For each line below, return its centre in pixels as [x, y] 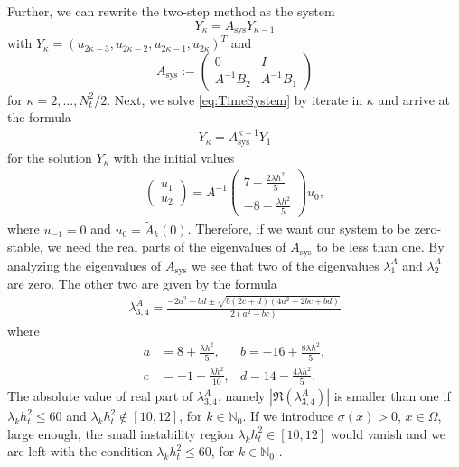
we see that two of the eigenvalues [285, 265]
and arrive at [414, 99]
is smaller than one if [392, 396]
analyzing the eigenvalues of [84, 265]
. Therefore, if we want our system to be [299, 229]
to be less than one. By [380, 247]
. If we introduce [288, 416]
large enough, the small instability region [121, 433]
